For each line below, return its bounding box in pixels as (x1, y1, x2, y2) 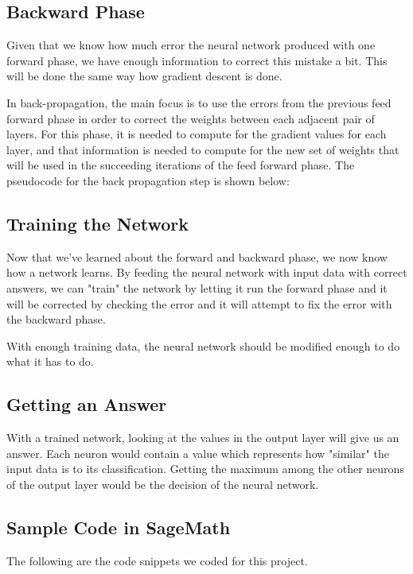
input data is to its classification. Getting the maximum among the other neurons (6, 460, 404, 477)
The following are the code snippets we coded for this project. (6, 552, 308, 568)
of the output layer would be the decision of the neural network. (6, 475, 319, 492)
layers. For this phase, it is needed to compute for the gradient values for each (6, 126, 387, 142)
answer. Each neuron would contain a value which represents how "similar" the (6, 444, 389, 461)
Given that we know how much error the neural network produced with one (6, 37, 376, 53)
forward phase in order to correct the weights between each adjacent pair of (6, 110, 375, 126)
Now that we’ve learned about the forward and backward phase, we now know (6, 248, 388, 265)
